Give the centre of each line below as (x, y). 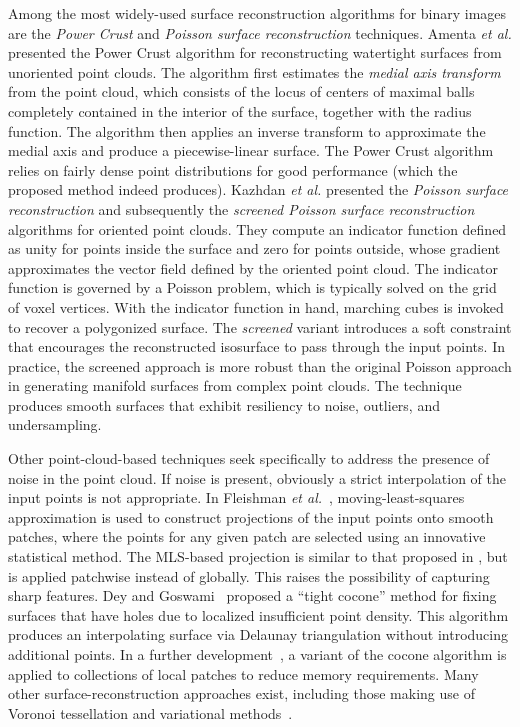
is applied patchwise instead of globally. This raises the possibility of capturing (249, 575)
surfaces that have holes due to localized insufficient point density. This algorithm (258, 614)
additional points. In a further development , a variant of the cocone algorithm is (257, 654)
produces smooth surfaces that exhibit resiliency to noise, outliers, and (224, 404)
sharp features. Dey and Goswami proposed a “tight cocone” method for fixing (252, 595)
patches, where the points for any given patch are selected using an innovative (247, 536)
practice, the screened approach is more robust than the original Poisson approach (260, 365)
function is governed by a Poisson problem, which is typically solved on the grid (252, 287)
